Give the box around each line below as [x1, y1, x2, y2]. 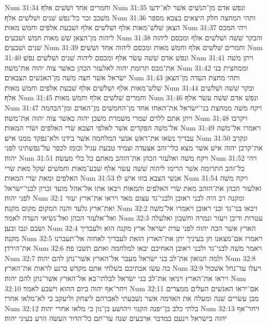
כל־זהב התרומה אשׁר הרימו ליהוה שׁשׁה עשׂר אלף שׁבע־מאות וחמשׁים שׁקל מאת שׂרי [5, 162, 245, 173]
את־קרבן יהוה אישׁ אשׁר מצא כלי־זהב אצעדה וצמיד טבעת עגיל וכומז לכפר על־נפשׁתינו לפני [5, 142, 263, 153]
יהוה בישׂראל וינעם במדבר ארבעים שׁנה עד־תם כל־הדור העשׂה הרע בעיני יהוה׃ [5, 313, 227, 323]
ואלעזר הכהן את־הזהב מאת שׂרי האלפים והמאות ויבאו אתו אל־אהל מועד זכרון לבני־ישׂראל [5, 182, 262, 193]
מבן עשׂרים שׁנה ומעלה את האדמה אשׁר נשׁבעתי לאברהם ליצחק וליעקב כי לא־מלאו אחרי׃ [5, 293, 259, 304]
